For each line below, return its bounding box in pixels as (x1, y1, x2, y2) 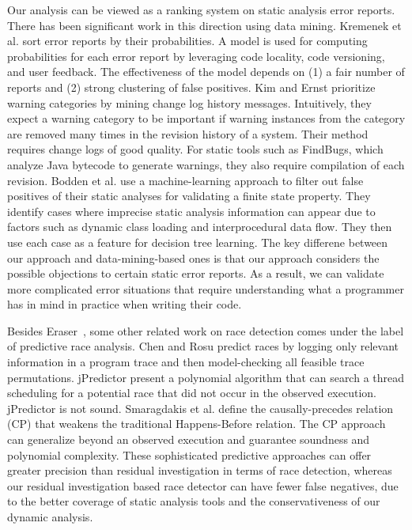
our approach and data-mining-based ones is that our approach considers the (7, 249, 380, 266)
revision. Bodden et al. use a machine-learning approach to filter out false (7, 172, 364, 188)
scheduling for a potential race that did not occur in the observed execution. (7, 384, 376, 401)
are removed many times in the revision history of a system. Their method (7, 125, 369, 142)
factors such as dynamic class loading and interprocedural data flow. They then (7, 218, 392, 235)
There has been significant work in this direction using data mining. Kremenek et (7, 17, 402, 33)
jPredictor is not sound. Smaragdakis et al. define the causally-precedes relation (7, 399, 394, 416)
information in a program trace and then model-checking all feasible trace (7, 354, 365, 370)
